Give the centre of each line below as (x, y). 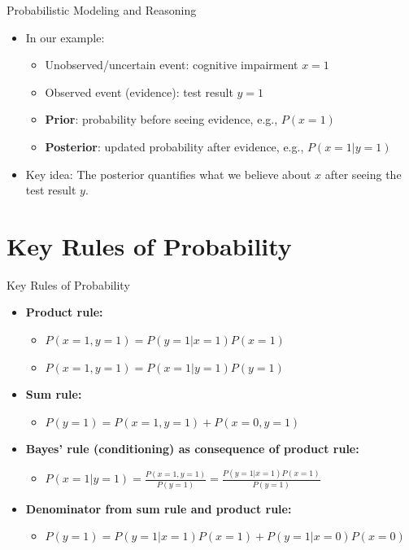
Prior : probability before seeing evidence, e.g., (161, 119)
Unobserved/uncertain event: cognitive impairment (172, 65)
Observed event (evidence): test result (139, 92)
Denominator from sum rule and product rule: (159, 508)
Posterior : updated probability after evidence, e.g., (174, 146)
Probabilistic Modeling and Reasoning (102, 10)
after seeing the (363, 174)
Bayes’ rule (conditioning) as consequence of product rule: (192, 449)
